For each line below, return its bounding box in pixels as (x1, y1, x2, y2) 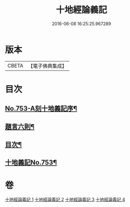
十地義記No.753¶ (5, 159, 57, 167)
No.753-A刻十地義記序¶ (5, 105, 78, 113)
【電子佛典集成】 (28, 63, 67, 69)
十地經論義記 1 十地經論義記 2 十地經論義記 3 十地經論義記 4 (5, 197, 125, 203)
